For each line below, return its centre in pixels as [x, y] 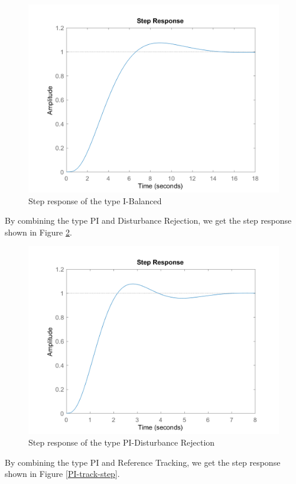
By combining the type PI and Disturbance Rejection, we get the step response [148, 220]
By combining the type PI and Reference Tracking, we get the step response [143, 462]
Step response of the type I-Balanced [95, 200]
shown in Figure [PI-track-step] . [62, 474]
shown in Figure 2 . [38, 232]
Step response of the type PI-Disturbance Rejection [122, 442]
